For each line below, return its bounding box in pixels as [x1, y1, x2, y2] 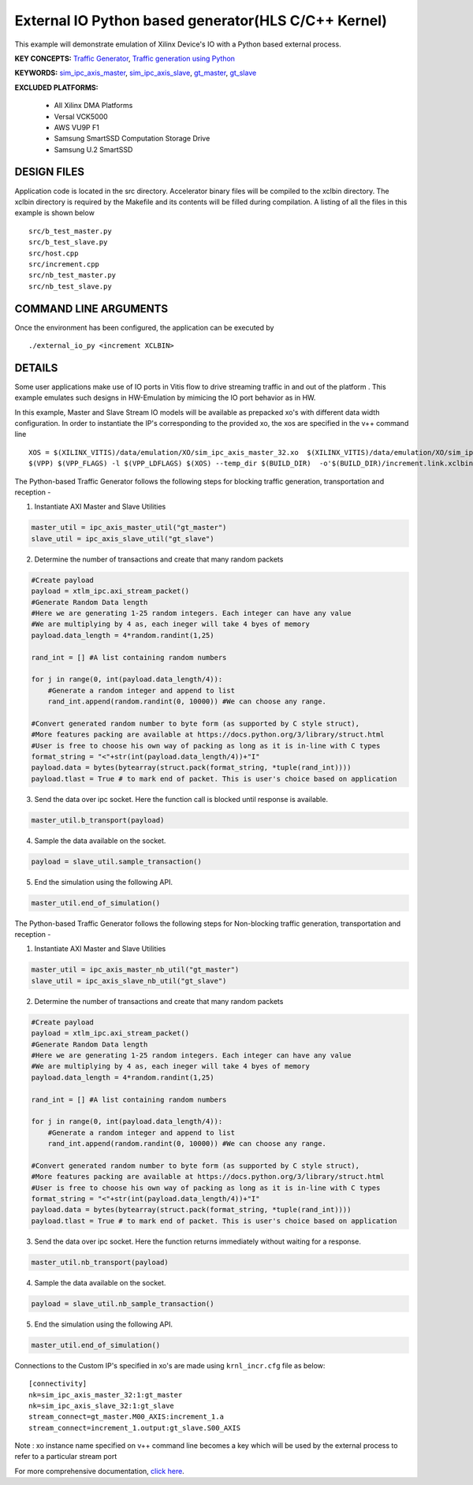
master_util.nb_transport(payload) [31, 1258, 169, 1267]
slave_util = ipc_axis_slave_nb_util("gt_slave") [31, 976, 227, 985]
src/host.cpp [28, 248, 79, 258]
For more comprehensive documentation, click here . [14, 1466, 184, 1476]
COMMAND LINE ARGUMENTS [14, 302, 169, 315]
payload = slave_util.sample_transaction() [31, 856, 203, 866]
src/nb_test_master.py [28, 271, 117, 280]
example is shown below [14, 208, 95, 218]
